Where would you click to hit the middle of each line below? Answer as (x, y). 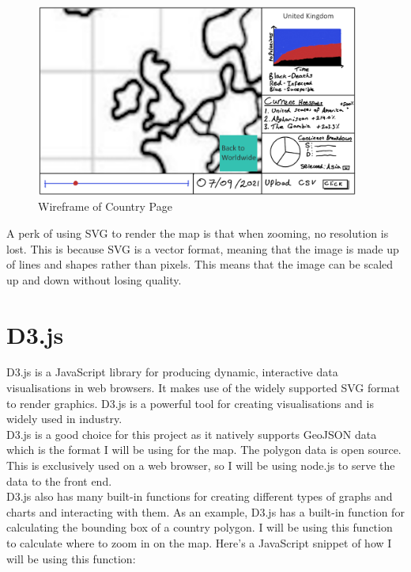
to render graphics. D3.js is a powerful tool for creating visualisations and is (190, 403)
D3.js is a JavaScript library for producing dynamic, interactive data (172, 372)
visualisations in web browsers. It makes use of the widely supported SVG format (203, 388)
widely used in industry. (64, 419)
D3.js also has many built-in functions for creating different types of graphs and (200, 496)
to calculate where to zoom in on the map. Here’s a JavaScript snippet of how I (199, 542)
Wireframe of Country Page (105, 206)
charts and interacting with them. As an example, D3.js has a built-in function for (205, 511)
